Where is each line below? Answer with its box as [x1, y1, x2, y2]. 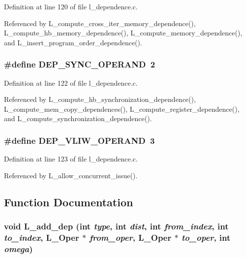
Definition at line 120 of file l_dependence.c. [4, 1, 138, 11]
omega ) [4, 242, 33, 255]
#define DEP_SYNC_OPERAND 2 [4, 58, 155, 70]
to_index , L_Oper [4, 231, 79, 243]
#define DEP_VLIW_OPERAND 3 [4, 134, 155, 146]
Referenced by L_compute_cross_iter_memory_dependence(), [4, 18, 196, 28]
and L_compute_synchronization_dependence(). [4, 113, 152, 124]
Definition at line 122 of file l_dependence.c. [4, 77, 138, 88]
